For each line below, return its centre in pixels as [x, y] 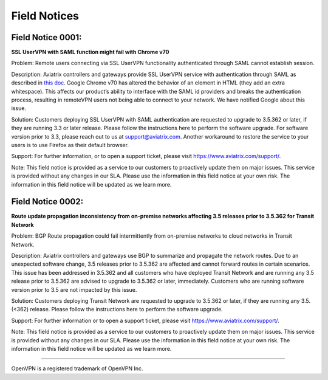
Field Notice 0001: [46, 37]
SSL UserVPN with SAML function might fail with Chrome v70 [90, 52]
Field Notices [45, 16]
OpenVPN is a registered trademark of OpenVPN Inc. [77, 368]
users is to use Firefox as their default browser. [70, 145]
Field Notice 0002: [47, 202]
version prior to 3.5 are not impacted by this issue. [74, 289]
